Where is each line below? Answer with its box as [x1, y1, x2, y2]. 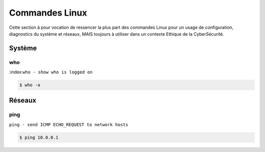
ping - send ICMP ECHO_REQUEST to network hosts [9, 122, 129, 127]
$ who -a [19, 82, 41, 88]
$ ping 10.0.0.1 [19, 134, 59, 140]
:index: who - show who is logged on [9, 69, 93, 75]
